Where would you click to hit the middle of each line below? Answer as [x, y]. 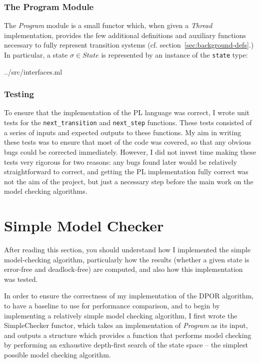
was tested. [21, 279]
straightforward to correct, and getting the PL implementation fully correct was [126, 171]
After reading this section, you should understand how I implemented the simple [127, 249]
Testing [19, 94]
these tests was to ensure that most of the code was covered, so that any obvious [128, 142]
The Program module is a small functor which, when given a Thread [108, 25]
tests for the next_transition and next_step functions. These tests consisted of [128, 122]
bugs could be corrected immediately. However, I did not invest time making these [130, 151]
